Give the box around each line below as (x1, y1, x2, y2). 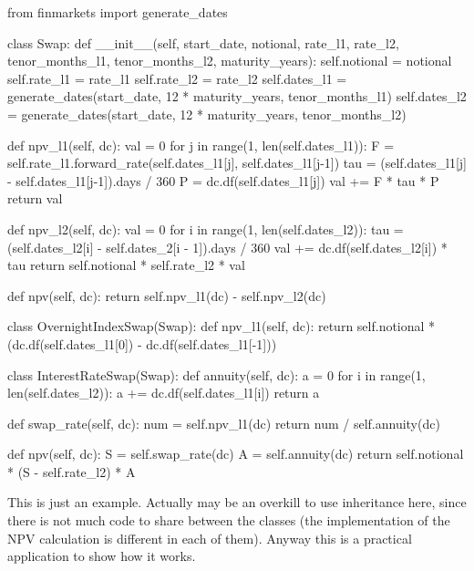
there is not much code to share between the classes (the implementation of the (7, 511, 450, 530)
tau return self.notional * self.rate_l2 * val (7, 255, 245, 275)
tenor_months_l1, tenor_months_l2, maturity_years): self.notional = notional (7, 51, 452, 70)
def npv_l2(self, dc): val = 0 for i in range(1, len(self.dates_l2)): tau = (7, 219, 404, 238)
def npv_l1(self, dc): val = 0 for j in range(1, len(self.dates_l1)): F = (7, 135, 395, 154)
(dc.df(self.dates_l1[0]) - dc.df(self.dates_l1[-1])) (7, 334, 277, 353)
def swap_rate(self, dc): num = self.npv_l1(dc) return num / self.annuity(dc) (7, 413, 440, 432)
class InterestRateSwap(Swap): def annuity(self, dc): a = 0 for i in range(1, (7, 365, 426, 384)
